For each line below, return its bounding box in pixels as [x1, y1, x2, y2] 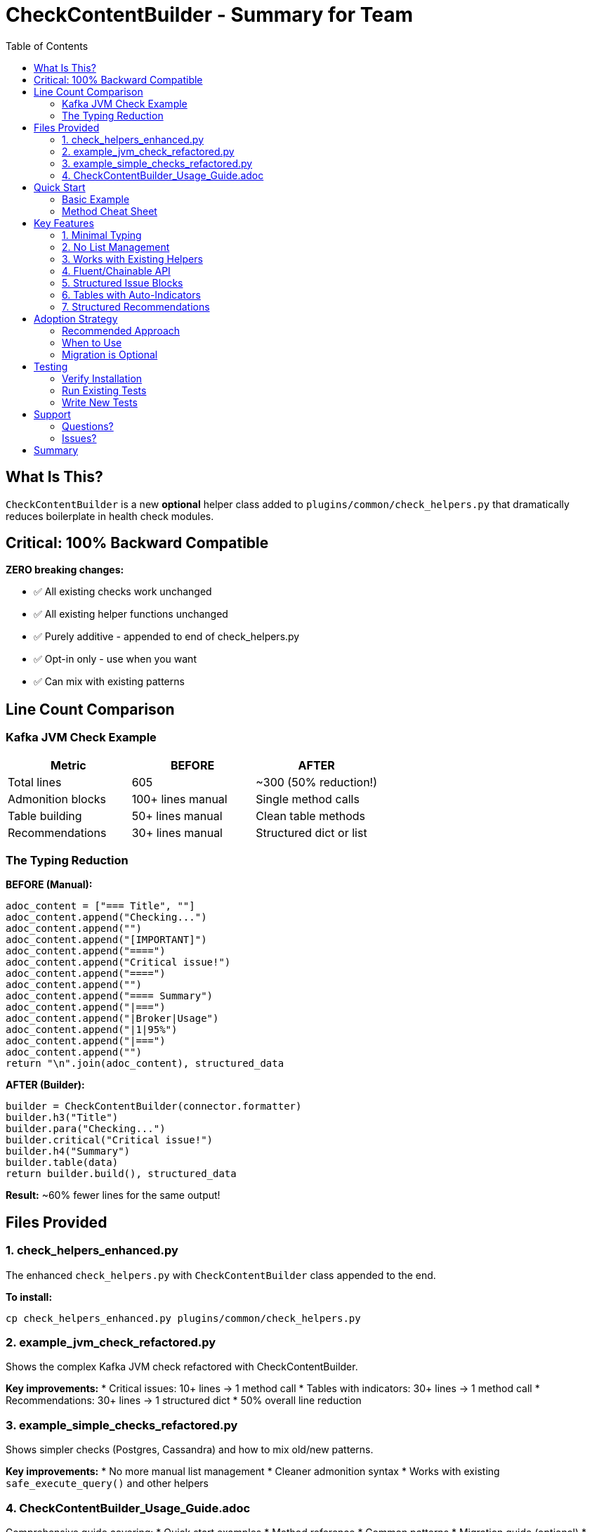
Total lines [8, 774, 62, 789]
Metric [51, 758, 86, 772]
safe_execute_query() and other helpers [6, 1477, 209, 1490]
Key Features [34, 216, 94, 229]
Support [34, 408, 71, 420]
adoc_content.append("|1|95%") [6, 1024, 178, 1036]
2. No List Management [62, 240, 170, 253]
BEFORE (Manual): [6, 878, 93, 891]
